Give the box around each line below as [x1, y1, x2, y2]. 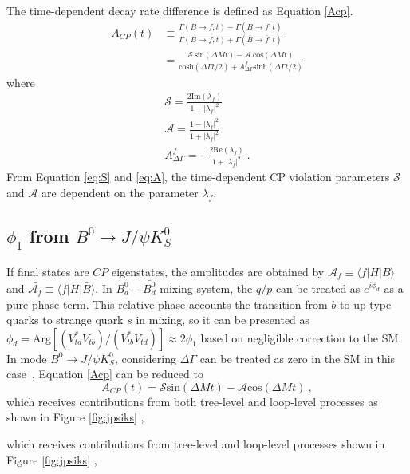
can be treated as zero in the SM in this [199, 350, 396, 366]
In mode [6, 350, 47, 366]
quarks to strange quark [6, 311, 124, 328]
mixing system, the [160, 279, 253, 296]
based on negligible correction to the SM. [200, 329, 402, 346]
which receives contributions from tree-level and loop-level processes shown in [6, 436, 385, 452]
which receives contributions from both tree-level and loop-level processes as [6, 393, 378, 409]
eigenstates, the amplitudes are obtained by [111, 263, 325, 279]
